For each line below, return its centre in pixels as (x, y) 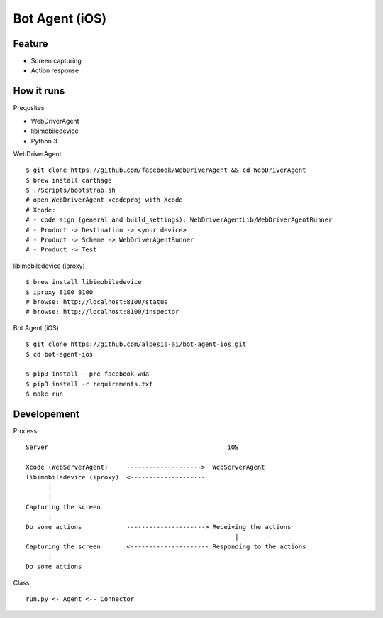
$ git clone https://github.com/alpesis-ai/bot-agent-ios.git (136, 344)
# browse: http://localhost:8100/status (97, 302)
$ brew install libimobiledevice (84, 282)
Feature (30, 44)
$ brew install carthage (69, 180)
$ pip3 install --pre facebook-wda (88, 374)
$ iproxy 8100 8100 (60, 292)
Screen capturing (56, 61)
